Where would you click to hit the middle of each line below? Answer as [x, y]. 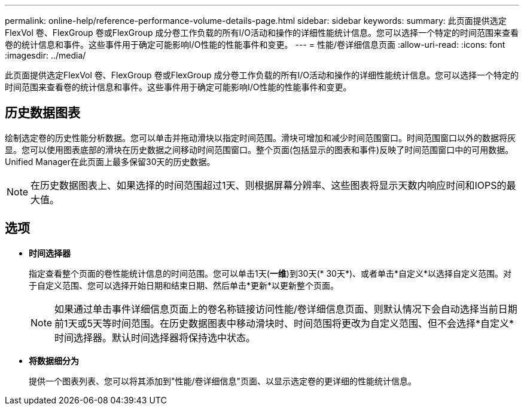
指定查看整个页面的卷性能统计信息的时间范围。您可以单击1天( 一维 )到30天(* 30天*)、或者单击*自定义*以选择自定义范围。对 [270, 273]
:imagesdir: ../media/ [45, 55]
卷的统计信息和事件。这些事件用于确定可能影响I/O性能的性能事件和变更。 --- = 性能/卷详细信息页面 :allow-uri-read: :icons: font [255, 45]
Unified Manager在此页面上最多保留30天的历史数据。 [110, 161]
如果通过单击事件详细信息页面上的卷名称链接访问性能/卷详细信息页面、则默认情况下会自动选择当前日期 [286, 309]
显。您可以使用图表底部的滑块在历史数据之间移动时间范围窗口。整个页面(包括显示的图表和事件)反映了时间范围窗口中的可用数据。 [259, 149]
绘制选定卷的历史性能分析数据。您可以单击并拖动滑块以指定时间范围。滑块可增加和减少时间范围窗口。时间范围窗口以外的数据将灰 [260, 137]
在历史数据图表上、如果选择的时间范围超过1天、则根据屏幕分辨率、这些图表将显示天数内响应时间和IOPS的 [269, 185]
